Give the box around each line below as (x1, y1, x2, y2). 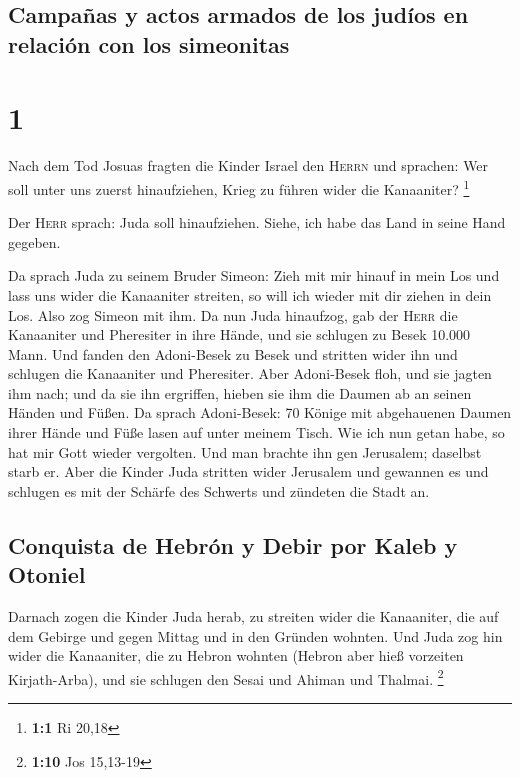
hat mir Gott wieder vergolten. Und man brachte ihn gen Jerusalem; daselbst (8, 441, 482, 462)
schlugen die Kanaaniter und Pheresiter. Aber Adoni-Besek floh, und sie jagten (8, 363, 492, 384)
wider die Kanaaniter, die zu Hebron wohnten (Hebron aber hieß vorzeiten (8, 645, 464, 666)
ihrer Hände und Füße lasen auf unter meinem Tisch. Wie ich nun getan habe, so (8, 422, 505, 443)
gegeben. (8, 231, 61, 252)
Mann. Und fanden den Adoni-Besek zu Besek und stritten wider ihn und (8, 343, 458, 364)
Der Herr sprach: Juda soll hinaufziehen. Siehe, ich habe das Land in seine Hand (8, 212, 506, 233)
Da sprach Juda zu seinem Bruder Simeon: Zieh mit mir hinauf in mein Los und (8, 265, 500, 286)
